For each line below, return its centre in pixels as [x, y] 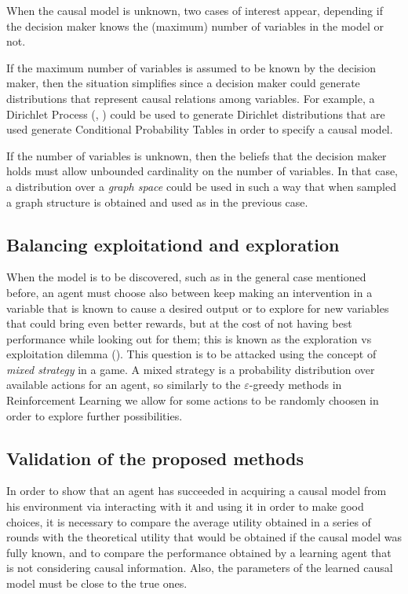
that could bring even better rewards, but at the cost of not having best [179, 323]
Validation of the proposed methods [155, 458]
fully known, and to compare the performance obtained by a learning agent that [199, 552]
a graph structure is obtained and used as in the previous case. [157, 202]
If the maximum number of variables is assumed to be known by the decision [191, 67]
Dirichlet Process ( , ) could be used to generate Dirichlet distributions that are [196, 114]
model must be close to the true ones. [97, 583]
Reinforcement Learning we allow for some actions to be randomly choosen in [193, 400]
